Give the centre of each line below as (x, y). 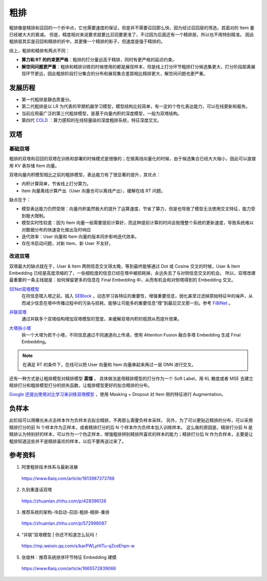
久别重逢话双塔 (37, 489)
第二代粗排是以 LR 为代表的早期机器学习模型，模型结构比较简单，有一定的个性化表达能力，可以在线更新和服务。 (136, 106)
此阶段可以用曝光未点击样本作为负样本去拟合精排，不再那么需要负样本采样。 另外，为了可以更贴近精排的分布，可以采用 (131, 420)
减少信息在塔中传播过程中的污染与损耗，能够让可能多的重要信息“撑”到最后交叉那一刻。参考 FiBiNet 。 (129, 303)
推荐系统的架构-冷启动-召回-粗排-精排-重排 (66, 512)
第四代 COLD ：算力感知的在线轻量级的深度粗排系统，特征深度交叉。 (91, 120)
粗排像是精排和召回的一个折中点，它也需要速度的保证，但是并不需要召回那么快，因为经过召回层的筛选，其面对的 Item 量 (132, 28)
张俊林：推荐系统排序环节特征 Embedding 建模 (69, 557)
